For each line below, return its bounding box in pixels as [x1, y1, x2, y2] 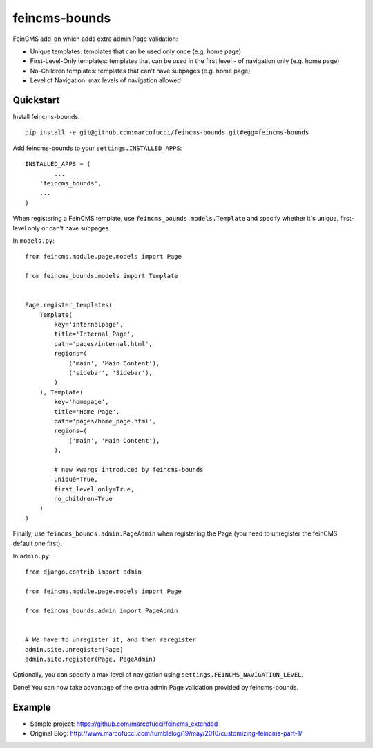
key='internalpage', [54, 320, 124, 329]
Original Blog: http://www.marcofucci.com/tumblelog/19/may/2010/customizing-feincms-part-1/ [30, 729, 303, 738]
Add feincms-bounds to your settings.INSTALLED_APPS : [12, 144, 182, 152]
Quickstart [12, 94, 60, 106]
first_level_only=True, [54, 485, 135, 493]
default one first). [12, 539, 62, 547]
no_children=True [54, 495, 113, 503]
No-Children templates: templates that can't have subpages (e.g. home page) [30, 66, 251, 75]
